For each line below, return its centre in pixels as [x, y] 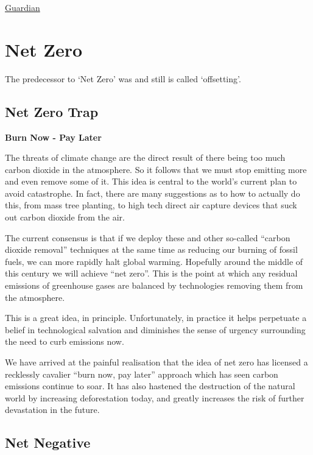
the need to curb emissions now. [65, 341]
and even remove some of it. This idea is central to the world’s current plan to [151, 181]
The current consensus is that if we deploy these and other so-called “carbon [148, 237]
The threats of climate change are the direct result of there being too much [145, 157]
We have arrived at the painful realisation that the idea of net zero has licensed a [156, 362]
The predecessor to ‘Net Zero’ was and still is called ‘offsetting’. [123, 78]
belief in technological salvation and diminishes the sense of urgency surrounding [155, 329]
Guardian [23, 7]
